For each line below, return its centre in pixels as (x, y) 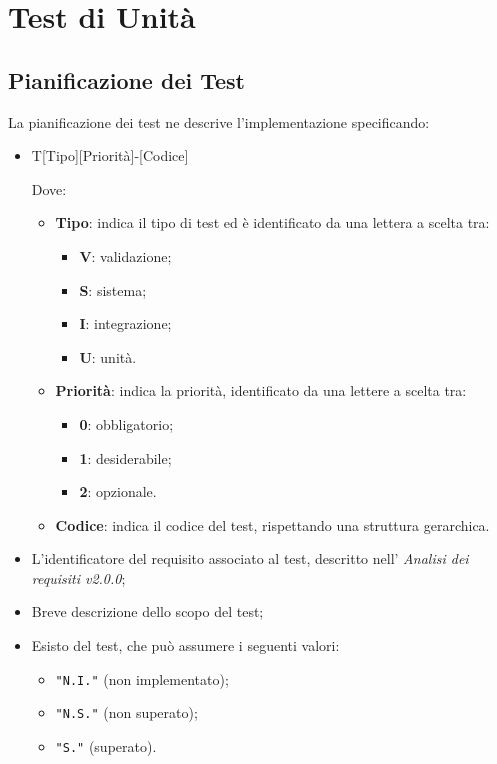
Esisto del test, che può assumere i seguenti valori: (185, 645)
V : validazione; (125, 255)
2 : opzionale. (118, 491)
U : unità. (108, 356)
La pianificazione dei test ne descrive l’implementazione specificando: (219, 121)
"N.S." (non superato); (126, 712)
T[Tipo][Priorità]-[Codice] (110, 155)
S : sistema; (113, 289)
